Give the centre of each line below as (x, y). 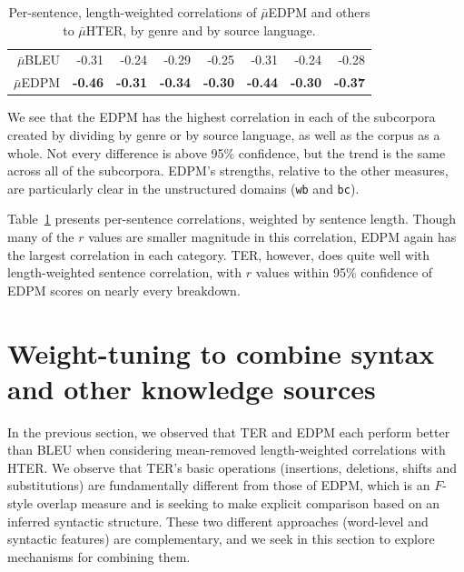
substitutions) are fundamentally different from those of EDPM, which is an (219, 485)
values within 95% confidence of (344, 272)
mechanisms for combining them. (99, 556)
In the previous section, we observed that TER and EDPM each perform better (229, 432)
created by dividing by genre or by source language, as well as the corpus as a (224, 134)
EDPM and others (319, 12)
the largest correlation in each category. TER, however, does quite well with (219, 254)
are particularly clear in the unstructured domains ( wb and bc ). (183, 188)
